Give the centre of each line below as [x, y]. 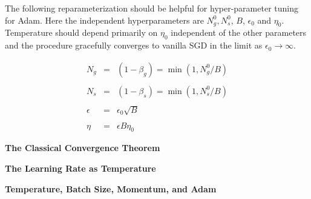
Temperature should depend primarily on [81, 32]
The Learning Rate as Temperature [80, 168]
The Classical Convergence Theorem [83, 148]
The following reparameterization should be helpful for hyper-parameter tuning [152, 8]
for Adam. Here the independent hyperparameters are [104, 20]
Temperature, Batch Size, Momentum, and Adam [111, 188]
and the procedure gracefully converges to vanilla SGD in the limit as [134, 45]
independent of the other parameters [239, 32]
